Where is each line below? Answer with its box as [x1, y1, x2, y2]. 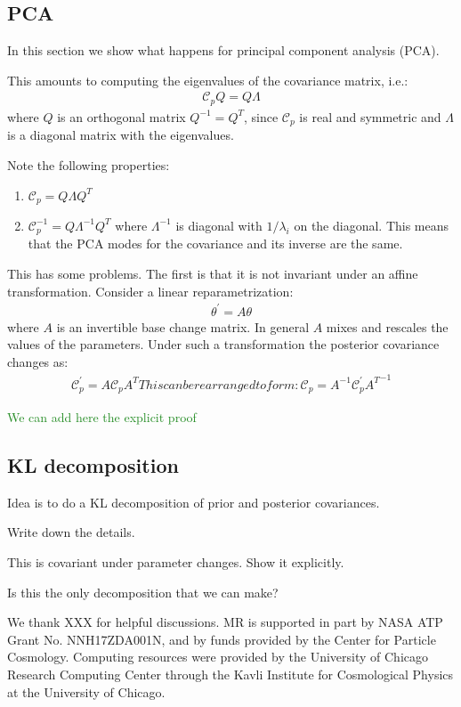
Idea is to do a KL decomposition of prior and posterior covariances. [7, 492, 380, 511]
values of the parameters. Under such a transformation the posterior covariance [7, 335, 440, 353]
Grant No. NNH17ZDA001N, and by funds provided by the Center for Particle [7, 630, 436, 648]
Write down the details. [7, 523, 135, 541]
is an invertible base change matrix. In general [56, 317, 310, 336]
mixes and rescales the [326, 317, 449, 336]
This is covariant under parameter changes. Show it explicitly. [7, 552, 344, 571]
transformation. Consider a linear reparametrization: [7, 281, 294, 300]
